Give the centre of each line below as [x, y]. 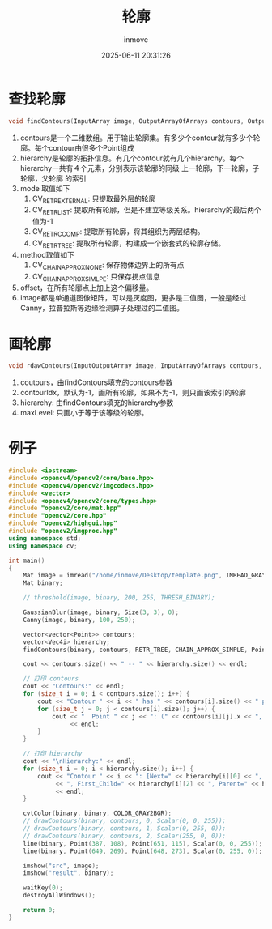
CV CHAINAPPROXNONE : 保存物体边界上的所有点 [108, 266]
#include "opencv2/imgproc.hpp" [63, 531]
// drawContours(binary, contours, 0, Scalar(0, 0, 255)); [125, 821]
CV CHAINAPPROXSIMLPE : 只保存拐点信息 [96, 277]
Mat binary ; [43, 583]
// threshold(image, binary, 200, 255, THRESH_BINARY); [119, 598]
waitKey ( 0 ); [43, 888]
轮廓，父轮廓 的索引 [53, 178]
